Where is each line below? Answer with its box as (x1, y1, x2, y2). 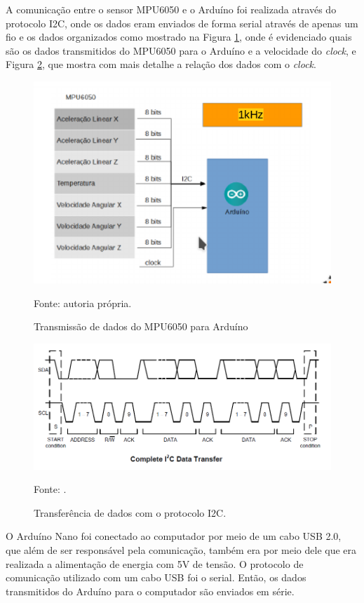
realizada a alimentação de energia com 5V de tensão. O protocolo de (6, 556, 304, 571)
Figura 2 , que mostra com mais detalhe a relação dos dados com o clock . (6, 57, 316, 72)
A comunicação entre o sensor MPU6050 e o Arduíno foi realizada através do (6, 2, 337, 16)
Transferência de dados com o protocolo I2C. (34, 505, 227, 520)
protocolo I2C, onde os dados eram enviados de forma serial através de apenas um (6, 15, 358, 30)
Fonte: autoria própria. (34, 295, 132, 310)
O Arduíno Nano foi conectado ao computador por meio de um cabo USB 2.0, (6, 529, 342, 543)
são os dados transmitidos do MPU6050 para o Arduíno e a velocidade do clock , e (6, 43, 356, 57)
